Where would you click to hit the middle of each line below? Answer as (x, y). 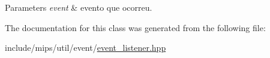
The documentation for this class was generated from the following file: (135, 27)
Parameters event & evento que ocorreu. (79, 7)
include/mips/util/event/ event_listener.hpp (85, 48)
